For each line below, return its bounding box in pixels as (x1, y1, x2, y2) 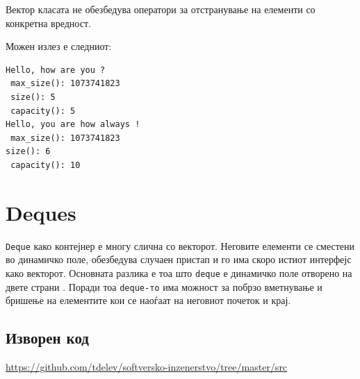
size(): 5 (10, 92, 56, 102)
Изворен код (6, 327, 89, 348)
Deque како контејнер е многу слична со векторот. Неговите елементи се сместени (6, 238, 355, 253)
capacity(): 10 (10, 160, 81, 170)
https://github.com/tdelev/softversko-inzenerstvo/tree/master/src (6, 360, 288, 374)
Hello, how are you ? (6, 65, 106, 75)
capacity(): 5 (10, 106, 76, 116)
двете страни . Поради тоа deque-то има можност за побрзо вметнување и (6, 279, 322, 294)
